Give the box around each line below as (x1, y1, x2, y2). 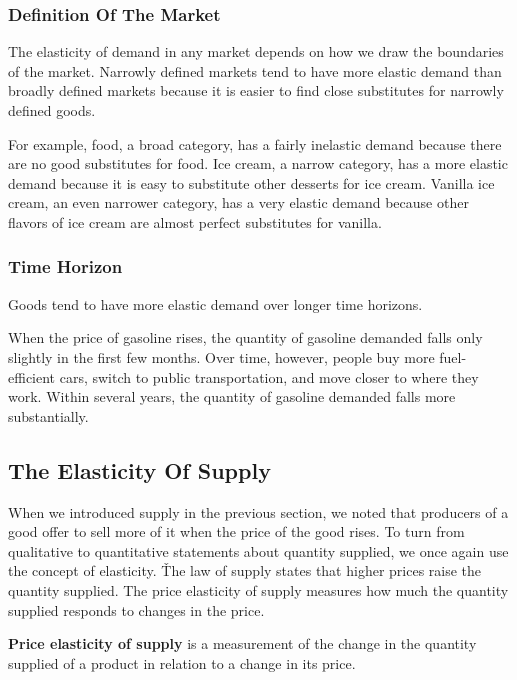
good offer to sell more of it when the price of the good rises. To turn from (8, 521, 465, 542)
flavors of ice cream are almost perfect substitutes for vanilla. (8, 211, 382, 232)
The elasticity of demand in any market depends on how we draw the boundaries (8, 41, 504, 62)
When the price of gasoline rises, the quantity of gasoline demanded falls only (8, 327, 483, 348)
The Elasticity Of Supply (8, 454, 271, 485)
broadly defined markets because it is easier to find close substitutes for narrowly (8, 80, 504, 101)
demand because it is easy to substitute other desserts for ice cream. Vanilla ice (8, 172, 495, 193)
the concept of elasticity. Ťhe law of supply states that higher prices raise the (8, 560, 482, 581)
